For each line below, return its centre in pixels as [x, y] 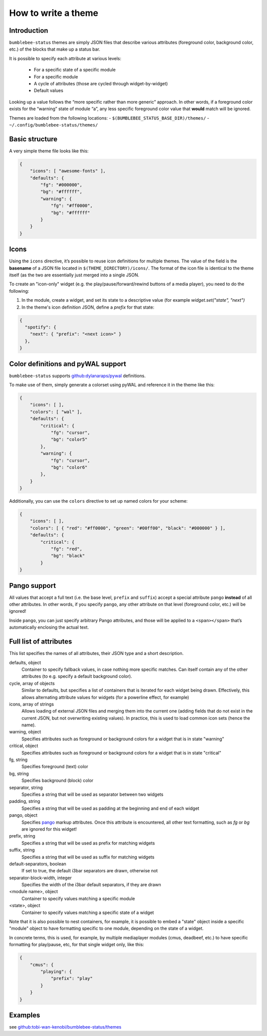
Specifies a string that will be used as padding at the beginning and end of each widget [111, 808]
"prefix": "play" [72, 978]
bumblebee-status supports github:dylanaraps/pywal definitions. [77, 376]
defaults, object [25, 662]
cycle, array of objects [32, 683]
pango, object [23, 815]
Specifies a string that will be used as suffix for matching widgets [88, 857]
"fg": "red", [67, 549]
